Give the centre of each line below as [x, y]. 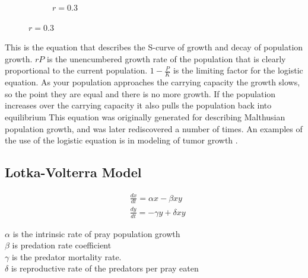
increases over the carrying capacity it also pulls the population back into [138, 105]
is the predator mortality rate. [66, 256]
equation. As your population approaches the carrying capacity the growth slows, [153, 82]
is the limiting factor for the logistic [238, 70]
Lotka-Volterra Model [73, 172]
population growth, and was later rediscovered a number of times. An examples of [154, 128]
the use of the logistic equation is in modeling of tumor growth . [121, 140]
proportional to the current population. [76, 70]
